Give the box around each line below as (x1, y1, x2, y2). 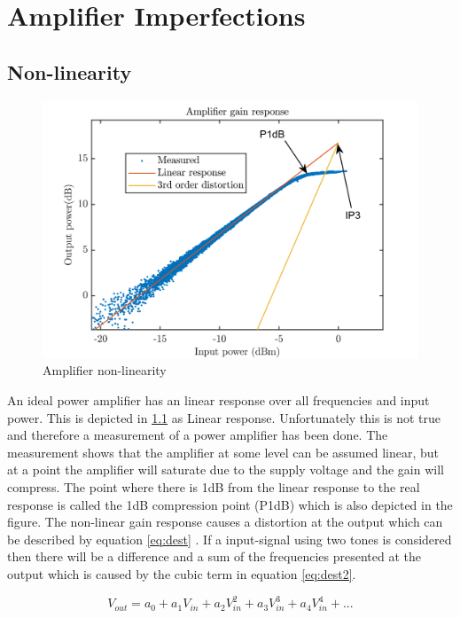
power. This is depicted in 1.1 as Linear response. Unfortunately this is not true (7, 408, 441, 426)
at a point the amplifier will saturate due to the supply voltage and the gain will (7, 460, 444, 479)
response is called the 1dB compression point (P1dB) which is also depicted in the (7, 495, 453, 513)
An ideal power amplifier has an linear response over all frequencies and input (7, 391, 430, 410)
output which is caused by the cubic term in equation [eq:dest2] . (7, 564, 356, 583)
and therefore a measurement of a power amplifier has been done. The (7, 426, 388, 444)
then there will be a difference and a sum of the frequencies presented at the (7, 547, 422, 566)
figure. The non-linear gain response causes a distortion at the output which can (7, 512, 443, 531)
